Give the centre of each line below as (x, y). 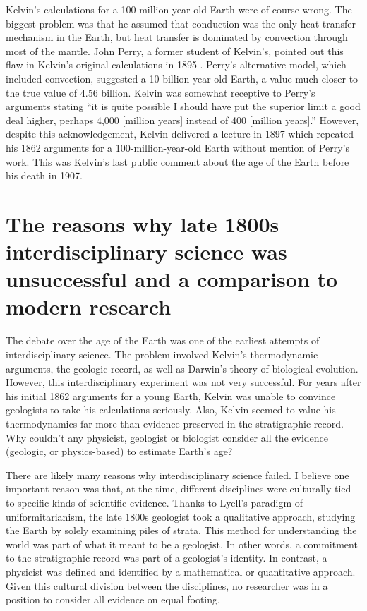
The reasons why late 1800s (143, 223)
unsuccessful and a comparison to (172, 279)
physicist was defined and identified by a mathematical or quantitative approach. (181, 571)
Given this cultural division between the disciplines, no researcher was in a (167, 585)
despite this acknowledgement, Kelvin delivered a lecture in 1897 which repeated (180, 134)
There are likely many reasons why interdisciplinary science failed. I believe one (178, 474)
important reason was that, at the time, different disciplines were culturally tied (179, 489)
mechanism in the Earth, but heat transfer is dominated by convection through (177, 37)
